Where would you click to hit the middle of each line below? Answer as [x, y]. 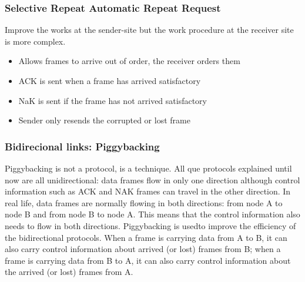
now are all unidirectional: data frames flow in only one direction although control [152, 179]
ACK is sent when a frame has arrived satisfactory [110, 80]
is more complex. [35, 41]
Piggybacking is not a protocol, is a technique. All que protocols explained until [148, 168]
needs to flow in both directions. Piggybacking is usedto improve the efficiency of [150, 225]
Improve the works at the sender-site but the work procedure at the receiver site [149, 30]
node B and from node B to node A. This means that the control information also [152, 214]
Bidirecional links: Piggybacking [82, 146]
